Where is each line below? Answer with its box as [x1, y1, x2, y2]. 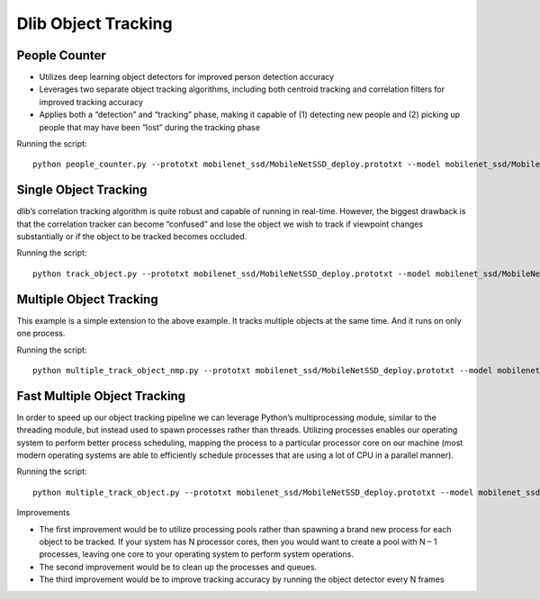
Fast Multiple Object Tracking [16, 388, 186, 404]
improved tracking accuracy [39, 96, 144, 107]
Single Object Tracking [16, 183, 148, 198]
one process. [16, 328, 66, 339]
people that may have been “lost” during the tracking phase [39, 121, 261, 132]
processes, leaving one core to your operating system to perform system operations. [39, 549, 355, 559]
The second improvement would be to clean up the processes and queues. [39, 561, 318, 572]
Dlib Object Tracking [16, 13, 173, 33]
